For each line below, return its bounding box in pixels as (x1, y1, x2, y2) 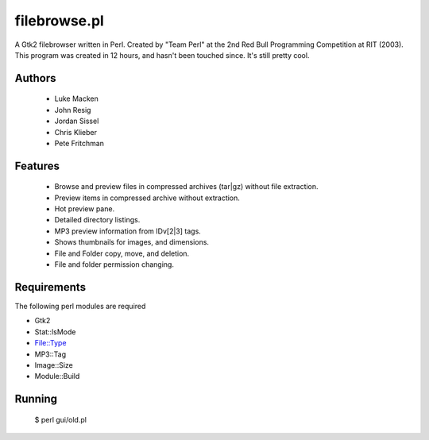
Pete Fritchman (54, 138, 105, 148)
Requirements (14, 280, 87, 294)
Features (14, 159, 60, 172)
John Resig (54, 105, 91, 114)
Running (14, 392, 58, 406)
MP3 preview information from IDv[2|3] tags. (54, 226, 202, 236)
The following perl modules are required (14, 301, 146, 311)
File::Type (34, 338, 67, 348)
